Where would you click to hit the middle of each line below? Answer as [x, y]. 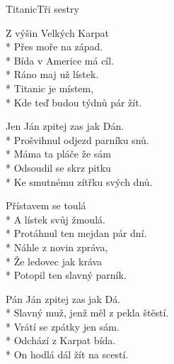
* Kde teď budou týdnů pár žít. [74, 102]
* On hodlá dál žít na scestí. [67, 354]
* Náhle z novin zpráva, [57, 247]
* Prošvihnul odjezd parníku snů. [77, 139]
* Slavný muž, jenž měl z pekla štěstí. [87, 313]
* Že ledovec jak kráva [54, 261]
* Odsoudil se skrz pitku [58, 167]
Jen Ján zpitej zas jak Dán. [65, 126]
